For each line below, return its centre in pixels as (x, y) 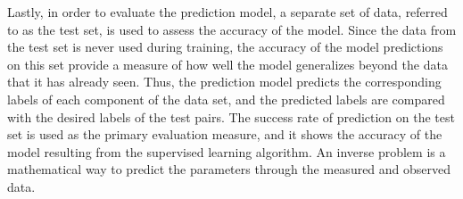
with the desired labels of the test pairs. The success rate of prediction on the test (231, 116)
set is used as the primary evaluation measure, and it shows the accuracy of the (225, 134)
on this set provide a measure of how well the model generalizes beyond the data (227, 64)
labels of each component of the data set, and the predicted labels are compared (226, 99)
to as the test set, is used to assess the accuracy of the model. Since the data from (232, 29)
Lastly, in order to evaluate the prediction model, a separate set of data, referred (227, 12)
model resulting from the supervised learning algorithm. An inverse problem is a (227, 151)
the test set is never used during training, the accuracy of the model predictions (225, 47)
